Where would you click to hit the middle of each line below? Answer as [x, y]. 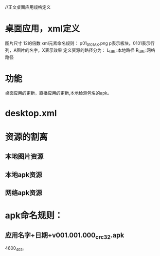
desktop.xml [31, 113]
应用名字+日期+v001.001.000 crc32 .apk [65, 236]
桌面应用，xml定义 [43, 29]
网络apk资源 [24, 193]
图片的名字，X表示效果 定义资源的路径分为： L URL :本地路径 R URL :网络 [86, 51]
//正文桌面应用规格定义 [28, 7]
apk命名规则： [34, 216]
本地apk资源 [24, 175]
